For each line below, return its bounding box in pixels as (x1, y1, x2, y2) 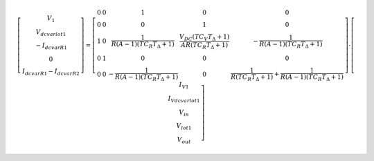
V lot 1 (176, 122, 192, 131)
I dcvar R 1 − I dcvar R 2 (21, 68, 80, 77)
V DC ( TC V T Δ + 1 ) (179, 32, 230, 42)
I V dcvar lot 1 (168, 94, 200, 104)
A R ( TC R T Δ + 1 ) (181, 41, 229, 50)
